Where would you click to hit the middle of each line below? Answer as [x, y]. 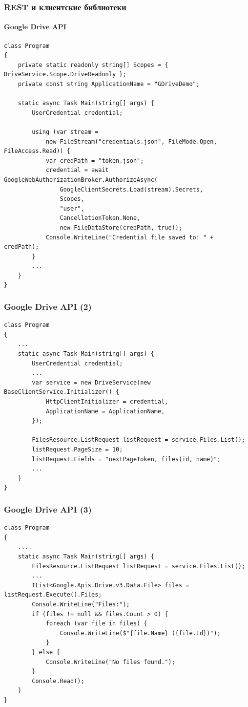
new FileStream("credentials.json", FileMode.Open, [131, 141]
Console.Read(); [58, 681]
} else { [46, 652]
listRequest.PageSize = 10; [77, 450]
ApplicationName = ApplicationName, [105, 411]
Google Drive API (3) [48, 509]
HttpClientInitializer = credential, [107, 402]
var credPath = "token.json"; [95, 161]
